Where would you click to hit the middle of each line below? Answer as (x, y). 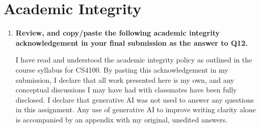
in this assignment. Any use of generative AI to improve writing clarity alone (136, 109)
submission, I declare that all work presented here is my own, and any (125, 79)
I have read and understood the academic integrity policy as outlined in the (134, 60)
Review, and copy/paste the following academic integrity (118, 33)
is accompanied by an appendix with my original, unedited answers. (122, 119)
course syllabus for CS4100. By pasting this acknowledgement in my (122, 69)
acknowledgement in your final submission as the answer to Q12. (132, 42)
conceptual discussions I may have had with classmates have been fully (126, 90)
